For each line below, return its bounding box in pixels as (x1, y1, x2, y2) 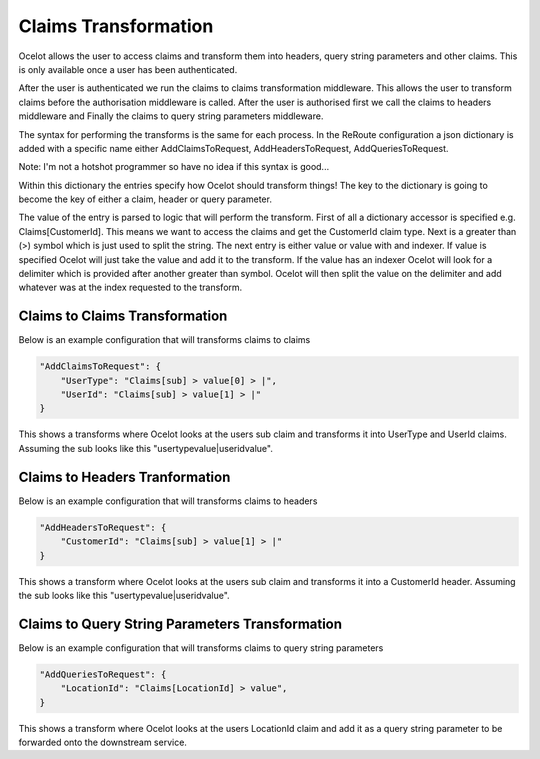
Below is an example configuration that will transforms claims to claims (18, 334, 311, 346)
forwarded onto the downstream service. (18, 736, 187, 748)
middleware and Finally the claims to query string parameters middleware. (18, 110, 324, 122)
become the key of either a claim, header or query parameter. (18, 193, 272, 205)
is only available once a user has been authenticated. (18, 63, 238, 75)
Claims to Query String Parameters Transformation (18, 615, 343, 632)
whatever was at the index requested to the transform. (18, 281, 243, 294)
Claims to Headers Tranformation (18, 468, 231, 485)
